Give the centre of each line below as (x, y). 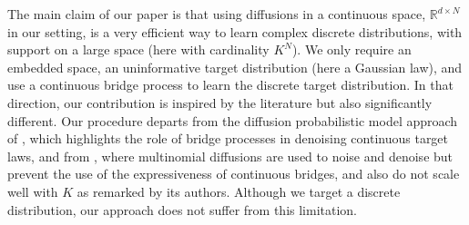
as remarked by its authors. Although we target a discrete (239, 191)
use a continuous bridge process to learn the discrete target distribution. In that (230, 85)
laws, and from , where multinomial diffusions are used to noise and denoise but (230, 156)
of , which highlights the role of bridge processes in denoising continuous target (228, 138)
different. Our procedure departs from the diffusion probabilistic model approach (233, 120)
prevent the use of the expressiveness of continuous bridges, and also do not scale (234, 174)
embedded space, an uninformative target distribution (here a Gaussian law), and (235, 67)
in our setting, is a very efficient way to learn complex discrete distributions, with (235, 31)
